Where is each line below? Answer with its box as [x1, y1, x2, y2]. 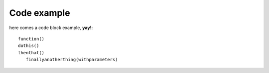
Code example [9, 7, 70, 18]
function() [18, 36, 45, 41]
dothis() [18, 43, 39, 49]
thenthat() [18, 50, 45, 55]
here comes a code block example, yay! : [9, 25, 93, 31]
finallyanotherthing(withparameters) [25, 57, 118, 63]
